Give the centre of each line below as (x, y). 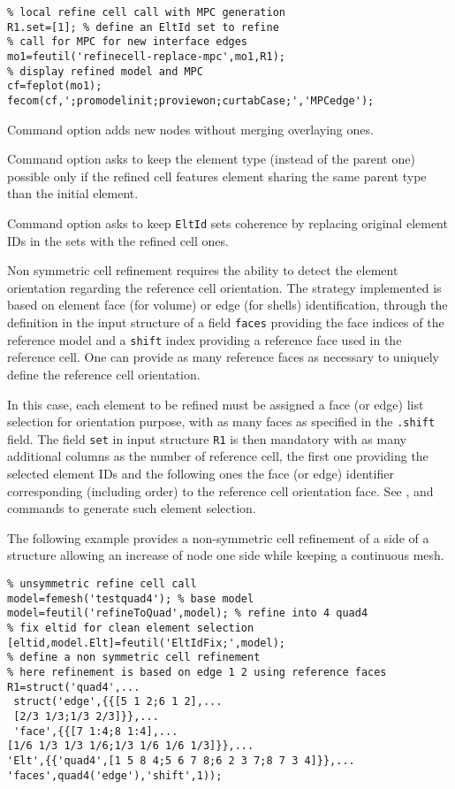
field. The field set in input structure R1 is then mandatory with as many (207, 438)
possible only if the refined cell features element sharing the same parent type (217, 176)
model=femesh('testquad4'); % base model (131, 598)
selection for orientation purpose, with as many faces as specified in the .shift (221, 421)
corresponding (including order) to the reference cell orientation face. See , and (220, 490)
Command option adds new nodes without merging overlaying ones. (190, 129)
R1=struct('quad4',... (74, 687)
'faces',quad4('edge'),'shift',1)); (115, 775)
